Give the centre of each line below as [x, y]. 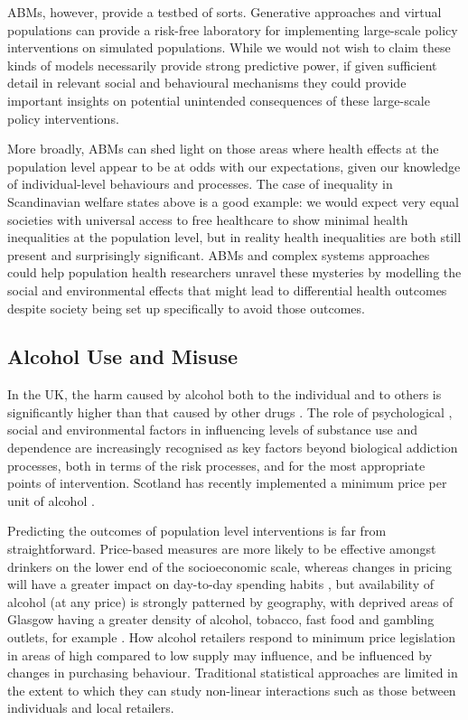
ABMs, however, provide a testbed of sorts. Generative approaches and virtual [225, 12]
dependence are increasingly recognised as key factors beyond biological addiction [233, 448]
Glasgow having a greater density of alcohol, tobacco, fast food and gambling [221, 619]
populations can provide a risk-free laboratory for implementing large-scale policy [233, 29]
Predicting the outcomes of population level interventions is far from [197, 531]
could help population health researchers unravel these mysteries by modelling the [234, 272]
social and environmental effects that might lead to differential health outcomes [227, 290]
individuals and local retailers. [91, 708]
